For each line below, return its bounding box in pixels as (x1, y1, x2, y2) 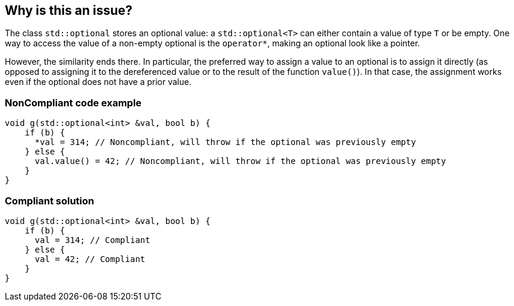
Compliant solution (5, 194, 95, 207)
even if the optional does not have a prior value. (5, 77, 192, 87)
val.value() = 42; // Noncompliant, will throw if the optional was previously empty (35, 156, 446, 166)
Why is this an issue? (5, 3, 133, 18)
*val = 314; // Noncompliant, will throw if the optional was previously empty (35, 137, 416, 147)
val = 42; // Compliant (35, 254, 146, 264)
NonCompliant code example (5, 96, 142, 109)
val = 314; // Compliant (35, 235, 151, 245)
